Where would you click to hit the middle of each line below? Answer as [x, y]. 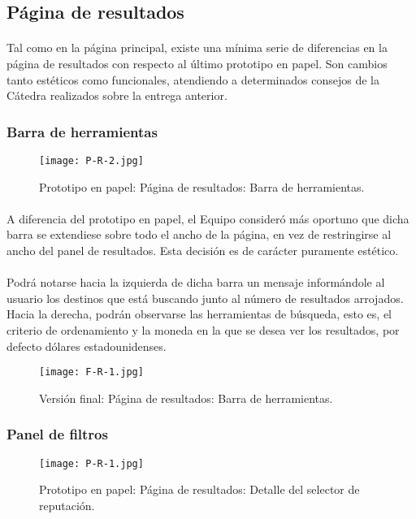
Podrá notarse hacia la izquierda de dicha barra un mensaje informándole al [196, 282]
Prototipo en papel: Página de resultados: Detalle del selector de [199, 489]
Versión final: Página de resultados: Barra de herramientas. [186, 398]
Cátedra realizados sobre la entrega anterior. [117, 95]
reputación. [67, 505]
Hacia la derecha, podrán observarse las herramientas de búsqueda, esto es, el [199, 314]
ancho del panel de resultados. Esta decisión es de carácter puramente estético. [203, 250]
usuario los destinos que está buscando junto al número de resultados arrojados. [205, 298]
